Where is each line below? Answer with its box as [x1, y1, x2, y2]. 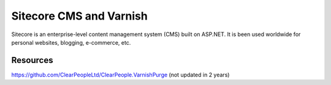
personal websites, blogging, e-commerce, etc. [11, 39, 131, 46]
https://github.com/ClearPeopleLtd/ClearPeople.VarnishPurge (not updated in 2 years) [11, 71, 230, 78]
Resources [11, 55, 53, 65]
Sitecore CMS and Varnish [11, 9, 148, 23]
